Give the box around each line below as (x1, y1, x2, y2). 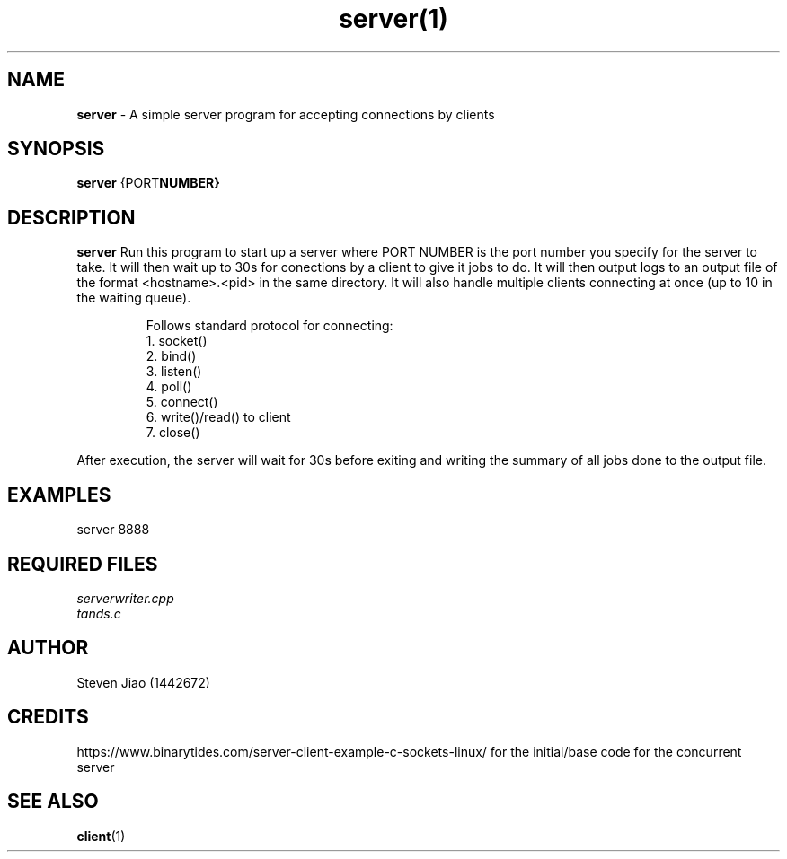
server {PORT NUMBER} (76, 175, 220, 191)
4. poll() (146, 379, 192, 395)
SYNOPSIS (7, 137, 105, 161)
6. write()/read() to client (146, 409, 291, 425)
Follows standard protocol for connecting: (146, 318, 393, 334)
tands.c (76, 605, 121, 621)
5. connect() (146, 394, 218, 410)
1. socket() (146, 333, 208, 349)
